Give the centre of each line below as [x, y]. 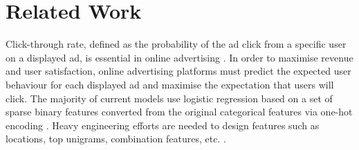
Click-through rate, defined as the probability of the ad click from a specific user [176, 44]
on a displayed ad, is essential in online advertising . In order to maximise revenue [179, 57]
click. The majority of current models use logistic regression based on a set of [169, 98]
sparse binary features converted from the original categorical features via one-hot [179, 112]
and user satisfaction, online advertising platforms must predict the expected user [178, 71]
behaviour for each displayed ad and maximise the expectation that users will [170, 84]
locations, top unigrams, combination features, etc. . [116, 139]
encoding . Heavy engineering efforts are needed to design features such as [163, 125]
